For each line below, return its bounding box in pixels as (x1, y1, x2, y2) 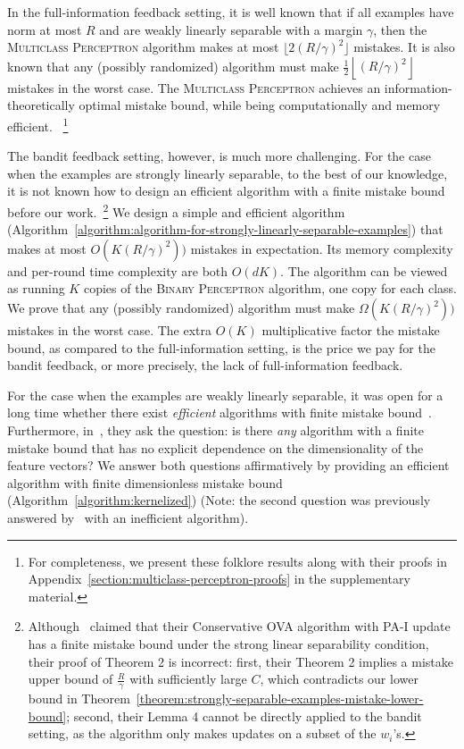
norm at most (7, 20, 82, 38)
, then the (373, 20, 427, 38)
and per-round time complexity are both (7, 261, 228, 280)
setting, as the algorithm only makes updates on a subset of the (28, 724, 377, 743)
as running (7, 279, 65, 298)
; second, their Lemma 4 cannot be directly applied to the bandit (66, 706, 422, 725)
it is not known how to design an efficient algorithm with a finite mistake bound (7, 181, 445, 200)
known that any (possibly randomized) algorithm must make (7, 56, 339, 75)
